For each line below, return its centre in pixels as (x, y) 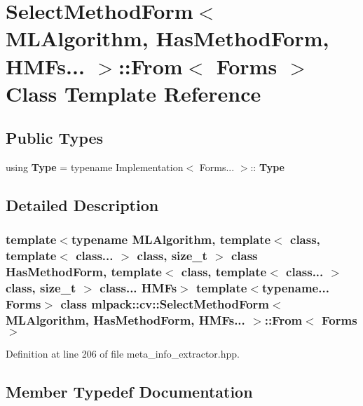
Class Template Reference (133, 93)
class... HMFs (138, 288)
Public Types (55, 138)
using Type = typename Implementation (95, 167)
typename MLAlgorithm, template (171, 239)
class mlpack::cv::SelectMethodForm (165, 304)
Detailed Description (82, 205)
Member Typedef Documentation (129, 392)
